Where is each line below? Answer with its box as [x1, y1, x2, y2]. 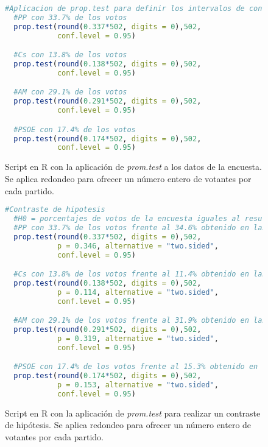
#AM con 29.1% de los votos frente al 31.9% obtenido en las [13, 316, 267, 325]
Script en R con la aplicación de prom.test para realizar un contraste [5, 406, 261, 419]
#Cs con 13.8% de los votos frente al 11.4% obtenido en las [13, 270, 267, 279]
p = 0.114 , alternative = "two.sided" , [57, 287, 219, 297]
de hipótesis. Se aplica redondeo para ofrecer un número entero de [5, 418, 252, 431]
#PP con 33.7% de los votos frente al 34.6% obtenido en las [13, 223, 267, 232]
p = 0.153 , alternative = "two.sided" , [57, 381, 219, 390]
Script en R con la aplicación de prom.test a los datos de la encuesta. [5, 160, 262, 173]
